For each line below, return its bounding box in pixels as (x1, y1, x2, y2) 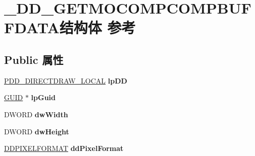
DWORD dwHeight (4, 126, 69, 136)
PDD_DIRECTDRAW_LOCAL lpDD (4, 75, 127, 86)
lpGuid (31, 92, 56, 103)
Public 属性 (4, 51, 64, 67)
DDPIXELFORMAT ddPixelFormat (4, 143, 124, 153)
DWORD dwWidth (4, 109, 68, 119)
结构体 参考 (59, 17, 136, 38)
